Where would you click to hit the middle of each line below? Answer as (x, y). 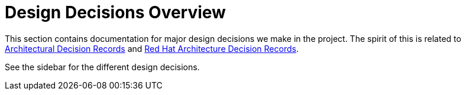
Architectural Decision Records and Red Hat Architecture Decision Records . (152, 48)
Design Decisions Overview (115, 12)
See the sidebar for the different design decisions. (102, 67)
